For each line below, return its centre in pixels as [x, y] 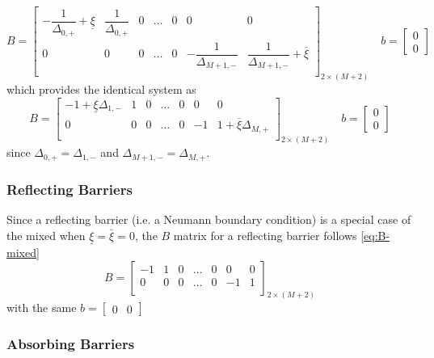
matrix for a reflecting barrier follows [265, 235]
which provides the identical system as [101, 88]
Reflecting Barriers [70, 189]
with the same [42, 307]
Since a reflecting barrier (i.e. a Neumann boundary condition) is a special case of [209, 219]
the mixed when [46, 235]
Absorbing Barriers [71, 344]
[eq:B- [375, 235]
